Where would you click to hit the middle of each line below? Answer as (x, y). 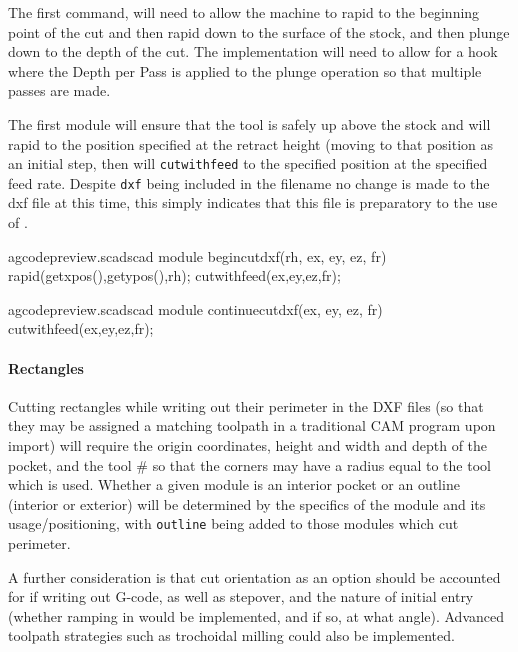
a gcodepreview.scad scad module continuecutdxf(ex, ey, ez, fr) (195, 308)
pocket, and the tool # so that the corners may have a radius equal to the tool (249, 464)
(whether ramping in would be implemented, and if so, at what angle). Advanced (256, 615)
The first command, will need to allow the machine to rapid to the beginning (244, 12)
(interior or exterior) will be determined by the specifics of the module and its (247, 503)
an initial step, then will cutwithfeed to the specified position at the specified (248, 163)
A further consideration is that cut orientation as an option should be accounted (254, 576)
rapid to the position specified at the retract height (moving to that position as (251, 143)
